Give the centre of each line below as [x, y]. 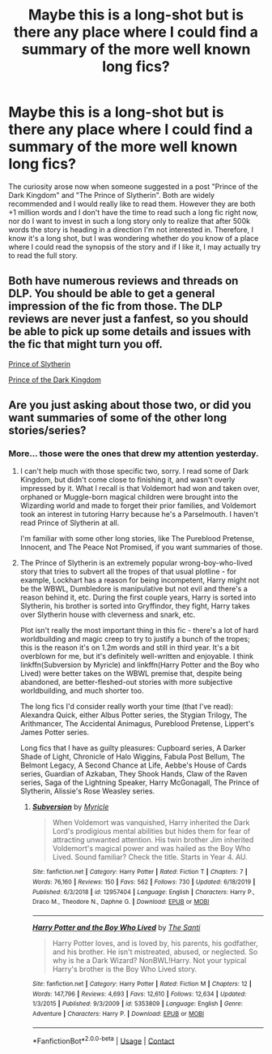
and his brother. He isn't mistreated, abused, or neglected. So [155, 952]
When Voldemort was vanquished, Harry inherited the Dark [151, 823]
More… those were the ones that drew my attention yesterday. [134, 454]
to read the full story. [43, 255]
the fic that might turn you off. [86, 344]
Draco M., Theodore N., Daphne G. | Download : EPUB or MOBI [121, 902]
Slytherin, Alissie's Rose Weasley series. [87, 791]
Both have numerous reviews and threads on [123, 281]
